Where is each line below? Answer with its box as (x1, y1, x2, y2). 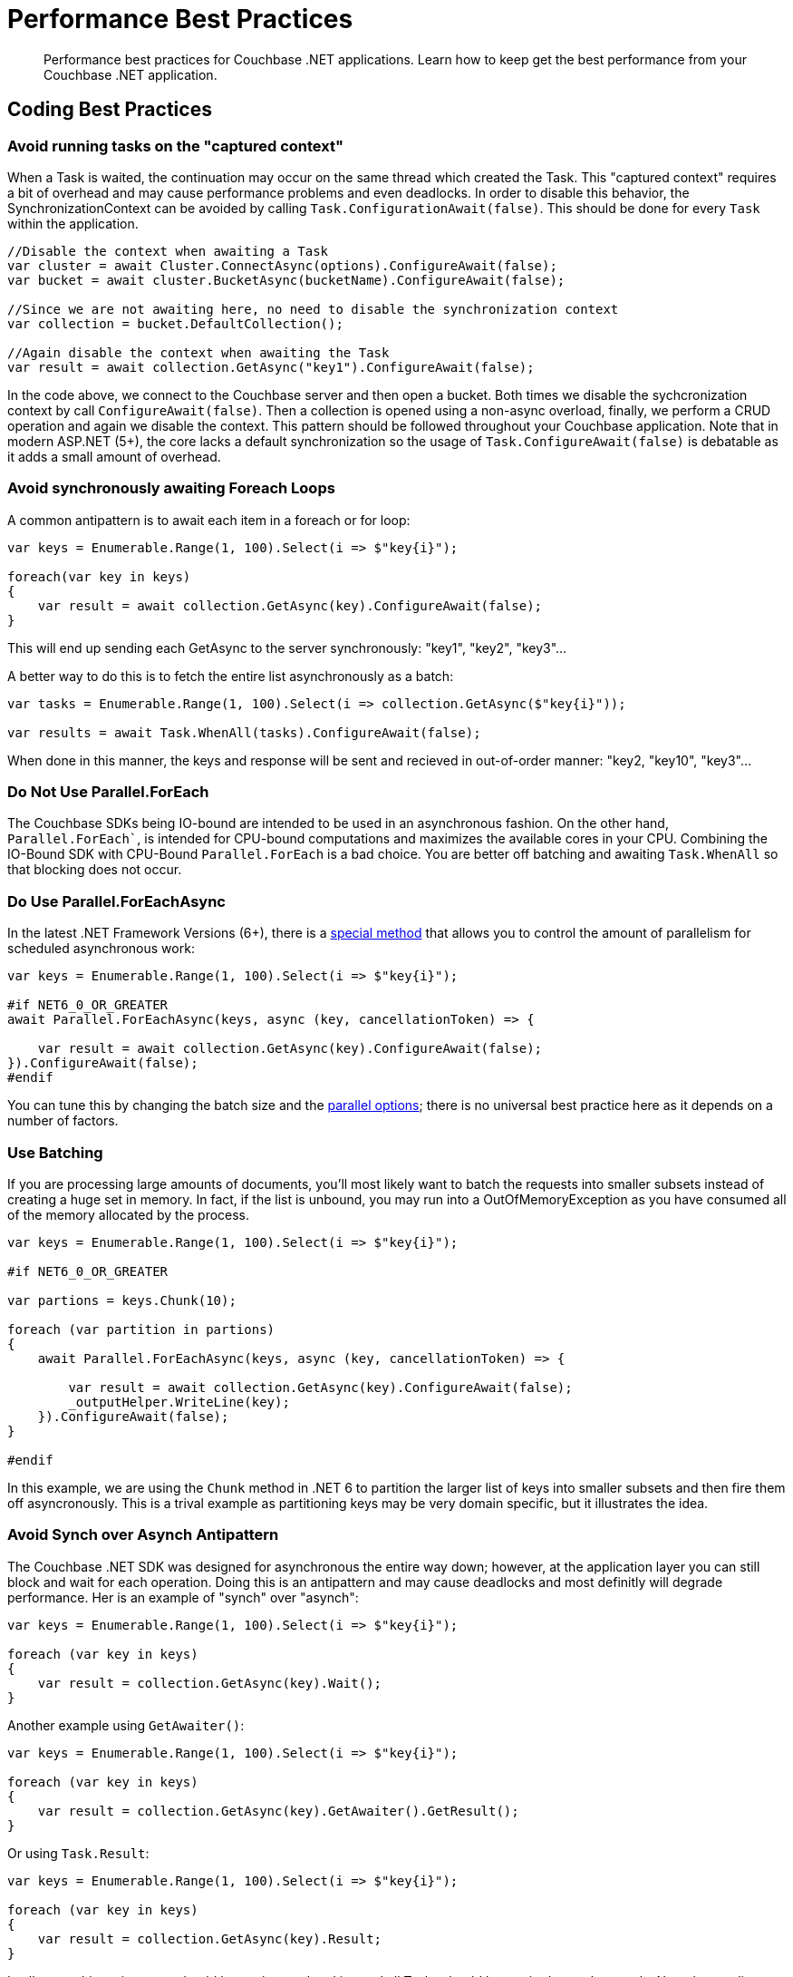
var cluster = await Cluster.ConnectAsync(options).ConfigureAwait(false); (7, 258, 557, 273)
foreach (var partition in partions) (7, 1321, 276, 1337)
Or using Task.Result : (7, 1845, 150, 1861)
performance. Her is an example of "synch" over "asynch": (7, 1589, 359, 1605)
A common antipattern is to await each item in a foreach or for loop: (7, 511, 411, 528)
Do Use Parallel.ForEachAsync (7, 891, 226, 911)
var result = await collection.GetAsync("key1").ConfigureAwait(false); (7, 359, 535, 375)
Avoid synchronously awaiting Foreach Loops (7, 479, 335, 498)
